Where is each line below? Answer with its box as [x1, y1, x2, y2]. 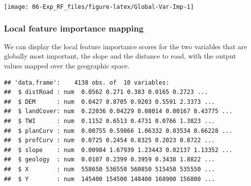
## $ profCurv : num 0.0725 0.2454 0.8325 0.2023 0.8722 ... [4, 137, 215, 144]
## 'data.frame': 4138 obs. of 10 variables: [4, 79, 169, 86]
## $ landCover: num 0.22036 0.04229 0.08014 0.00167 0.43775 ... [4, 108, 233, 115]
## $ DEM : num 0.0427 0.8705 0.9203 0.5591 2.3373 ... [4, 98, 215, 105]
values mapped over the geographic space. [4, 61, 130, 71]
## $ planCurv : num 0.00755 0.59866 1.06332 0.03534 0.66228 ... [4, 127, 233, 134]
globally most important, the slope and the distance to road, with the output [4, 51, 236, 61]
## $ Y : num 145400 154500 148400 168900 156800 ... [4, 175, 215, 183]
